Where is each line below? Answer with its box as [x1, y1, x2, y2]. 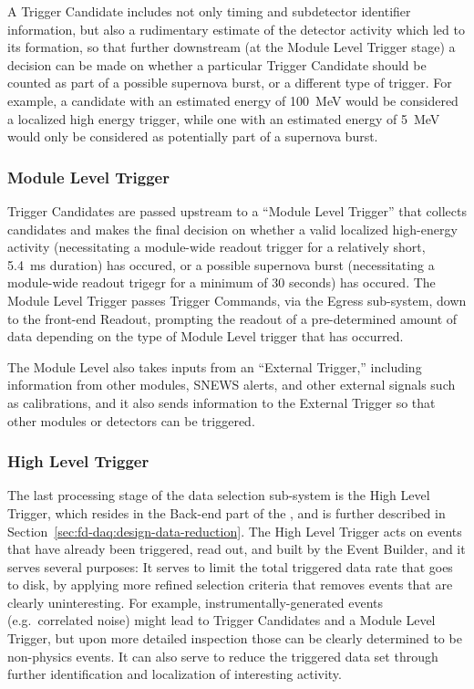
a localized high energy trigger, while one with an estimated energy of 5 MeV [7, 109, 440, 128]
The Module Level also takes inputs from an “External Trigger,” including [7, 357, 422, 376]
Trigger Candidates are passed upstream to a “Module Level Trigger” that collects [7, 201, 467, 220]
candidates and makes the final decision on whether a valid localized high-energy [7, 219, 458, 238]
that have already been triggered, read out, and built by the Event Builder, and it [7, 539, 466, 559]
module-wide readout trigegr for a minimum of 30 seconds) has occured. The [7, 273, 436, 292]
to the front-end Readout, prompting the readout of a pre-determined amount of [7, 308, 458, 328]
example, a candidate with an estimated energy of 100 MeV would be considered [7, 90, 459, 110]
